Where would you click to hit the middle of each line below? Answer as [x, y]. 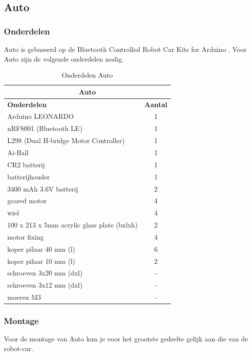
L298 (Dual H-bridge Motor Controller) [66, 140]
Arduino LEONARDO [41, 116]
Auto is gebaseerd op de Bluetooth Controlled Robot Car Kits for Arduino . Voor [125, 49]
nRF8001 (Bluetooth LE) [45, 128]
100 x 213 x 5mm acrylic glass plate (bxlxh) [73, 225]
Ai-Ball [18, 152]
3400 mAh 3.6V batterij [43, 188]
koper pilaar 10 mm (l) [41, 261]
